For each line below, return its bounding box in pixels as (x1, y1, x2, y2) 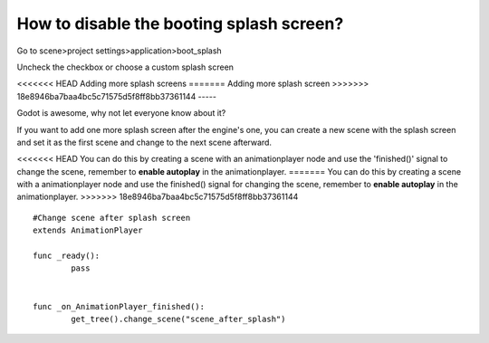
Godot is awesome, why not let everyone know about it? (16, 108, 226, 119)
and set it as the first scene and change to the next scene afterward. (16, 137, 272, 148)
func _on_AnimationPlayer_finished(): (33, 301, 206, 311)
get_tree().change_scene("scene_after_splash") (71, 313, 286, 324)
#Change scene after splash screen (33, 213, 191, 223)
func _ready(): (33, 251, 101, 262)
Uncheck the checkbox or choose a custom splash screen (16, 62, 235, 72)
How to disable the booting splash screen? (16, 14, 344, 33)
